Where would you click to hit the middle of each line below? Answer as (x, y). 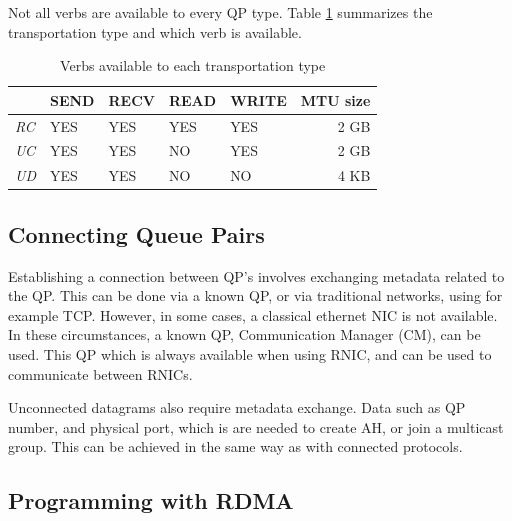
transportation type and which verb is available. (155, 31)
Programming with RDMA (151, 500)
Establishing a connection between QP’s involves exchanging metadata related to (256, 275)
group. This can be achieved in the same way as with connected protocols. (235, 446)
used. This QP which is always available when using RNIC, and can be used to (250, 353)
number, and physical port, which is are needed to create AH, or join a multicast (256, 426)
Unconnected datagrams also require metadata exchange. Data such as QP (237, 407)
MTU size (335, 99)
